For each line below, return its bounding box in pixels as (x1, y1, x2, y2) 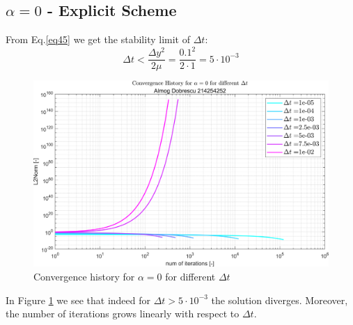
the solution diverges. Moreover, (211, 292, 348, 307)
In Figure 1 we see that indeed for (6, 292, 151, 307)
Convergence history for (33, 269, 135, 284)
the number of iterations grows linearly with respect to (6, 306, 240, 321)
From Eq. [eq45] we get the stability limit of (6, 32, 190, 47)
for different (165, 269, 216, 284)
